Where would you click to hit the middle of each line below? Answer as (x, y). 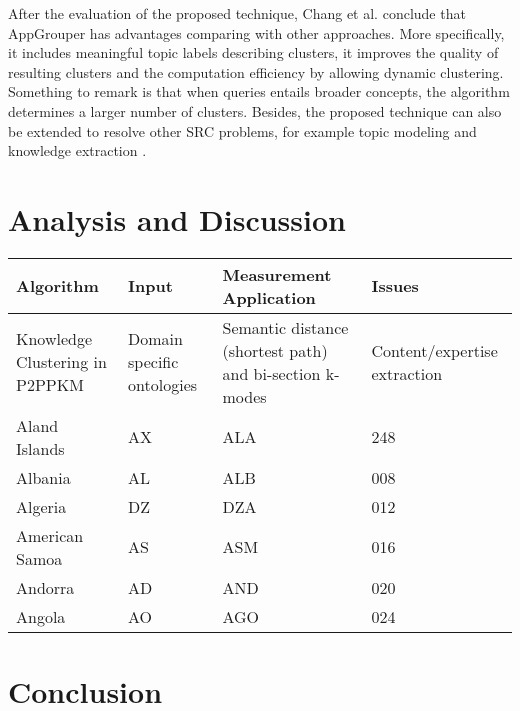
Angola (41, 616)
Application (269, 297)
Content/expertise (434, 350)
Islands (40, 448)
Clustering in (61, 362)
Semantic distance (285, 327)
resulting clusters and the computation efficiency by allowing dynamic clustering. (256, 71)
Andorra (45, 587)
